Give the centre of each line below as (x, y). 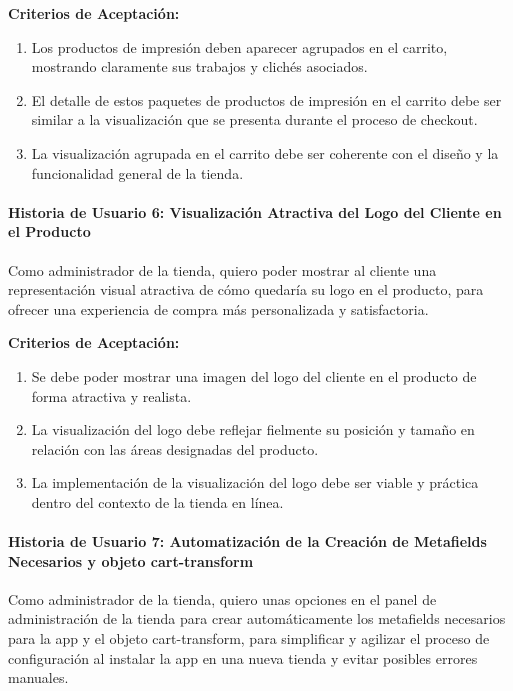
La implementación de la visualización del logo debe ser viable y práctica (255, 482)
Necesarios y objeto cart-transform (131, 560)
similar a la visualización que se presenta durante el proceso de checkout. (254, 119)
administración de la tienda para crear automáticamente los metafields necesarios (257, 618)
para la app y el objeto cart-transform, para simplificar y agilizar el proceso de (249, 638)
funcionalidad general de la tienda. (137, 172)
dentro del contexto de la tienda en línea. (157, 501)
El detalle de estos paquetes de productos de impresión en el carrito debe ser (266, 99)
